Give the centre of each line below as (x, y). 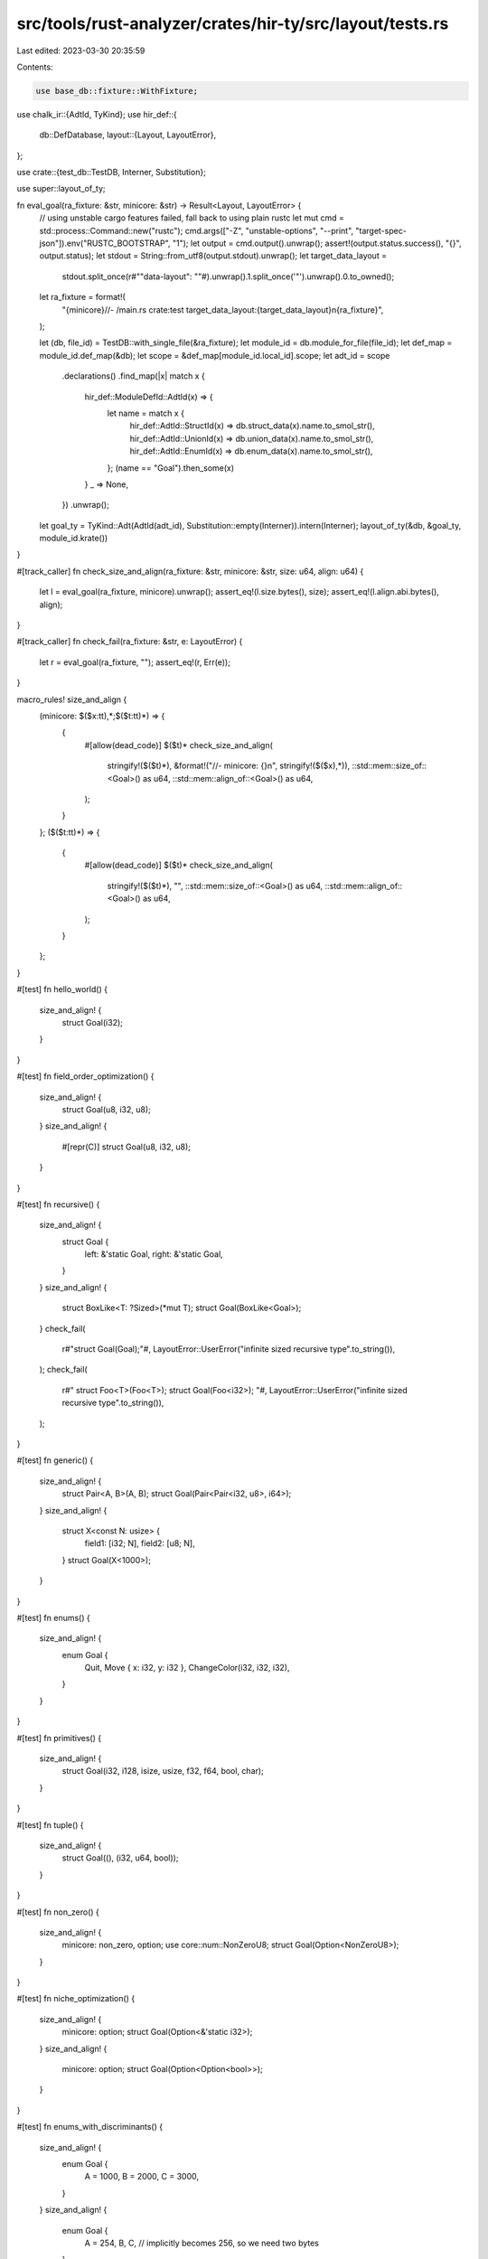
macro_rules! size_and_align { (72, 699)
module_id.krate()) (74, 539)
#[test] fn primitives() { (59, 1738)
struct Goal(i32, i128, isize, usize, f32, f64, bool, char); (163, 1771)
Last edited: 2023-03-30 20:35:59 (81, 51)
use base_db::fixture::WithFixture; (117, 91)
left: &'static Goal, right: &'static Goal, (154, 1254)
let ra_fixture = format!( (82, 297)
